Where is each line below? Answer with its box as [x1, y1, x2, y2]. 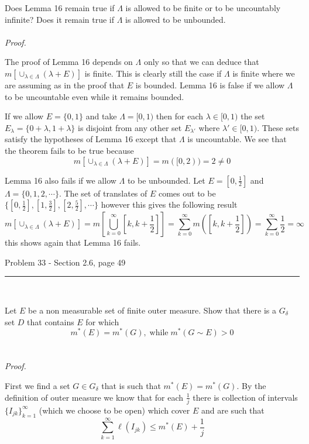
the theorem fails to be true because [5, 144, 134, 156]
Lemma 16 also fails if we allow [5, 174, 116, 186]
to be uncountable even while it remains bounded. [5, 90, 184, 102]
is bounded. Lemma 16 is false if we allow [135, 78, 285, 91]
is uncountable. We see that [187, 133, 287, 145]
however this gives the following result [101, 198, 238, 211]
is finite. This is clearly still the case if [84, 67, 222, 79]
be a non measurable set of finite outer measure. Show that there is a [28, 304, 277, 316]
